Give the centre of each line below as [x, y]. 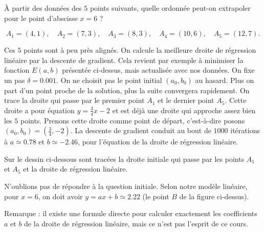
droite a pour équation [39, 110]
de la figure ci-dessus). [214, 196]
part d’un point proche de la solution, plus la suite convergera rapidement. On [127, 90]
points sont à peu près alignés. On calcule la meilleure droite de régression [140, 50]
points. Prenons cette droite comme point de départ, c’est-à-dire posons [133, 120]
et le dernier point [186, 100]
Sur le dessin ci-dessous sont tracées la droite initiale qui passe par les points [124, 159]
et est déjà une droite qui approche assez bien [184, 110]
